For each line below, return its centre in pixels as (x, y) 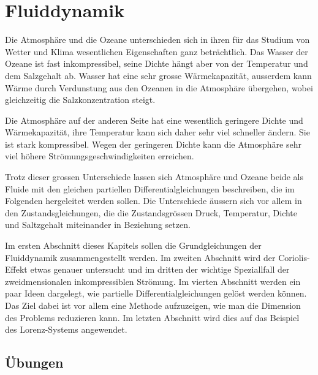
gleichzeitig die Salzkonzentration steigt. (80, 100)
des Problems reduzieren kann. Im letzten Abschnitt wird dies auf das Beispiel (152, 317)
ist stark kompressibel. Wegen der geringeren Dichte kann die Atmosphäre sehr (153, 144)
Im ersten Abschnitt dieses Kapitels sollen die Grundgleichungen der (133, 245)
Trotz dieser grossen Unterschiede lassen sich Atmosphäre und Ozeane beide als (154, 177)
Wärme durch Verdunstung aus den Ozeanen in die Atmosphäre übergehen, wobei (159, 87)
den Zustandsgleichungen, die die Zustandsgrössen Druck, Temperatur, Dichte (151, 212)
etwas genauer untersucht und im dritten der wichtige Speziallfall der (160, 269)
